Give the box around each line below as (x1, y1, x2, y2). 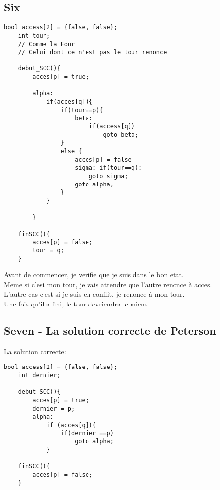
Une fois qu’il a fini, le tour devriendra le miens (4, 299, 148, 309)
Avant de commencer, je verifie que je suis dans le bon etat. (4, 269, 184, 280)
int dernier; (18, 372, 61, 379)
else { (60, 148, 82, 155)
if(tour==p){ (60, 106, 103, 114)
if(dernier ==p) (60, 429, 114, 437)
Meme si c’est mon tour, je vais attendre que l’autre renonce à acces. (4, 279, 212, 289)
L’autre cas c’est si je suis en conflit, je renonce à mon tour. (4, 289, 185, 299)
